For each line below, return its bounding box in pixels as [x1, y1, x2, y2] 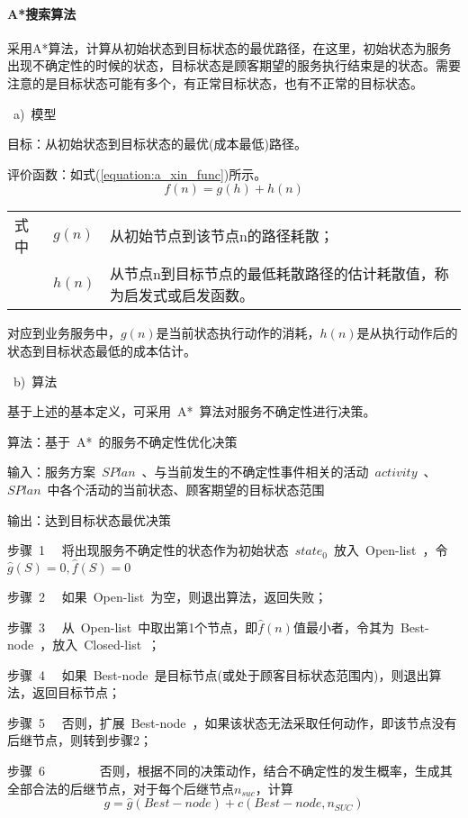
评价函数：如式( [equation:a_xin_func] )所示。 [7, 164, 267, 183]
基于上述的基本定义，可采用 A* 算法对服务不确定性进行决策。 [7, 402, 376, 421]
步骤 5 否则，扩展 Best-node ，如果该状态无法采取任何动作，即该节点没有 [7, 713, 457, 732]
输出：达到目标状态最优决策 [7, 510, 171, 529]
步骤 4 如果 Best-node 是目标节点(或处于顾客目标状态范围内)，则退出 [7, 665, 429, 684]
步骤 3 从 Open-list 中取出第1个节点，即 [7, 617, 258, 636]
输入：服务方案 [7, 462, 95, 481]
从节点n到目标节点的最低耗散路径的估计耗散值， [109, 263, 435, 285]
